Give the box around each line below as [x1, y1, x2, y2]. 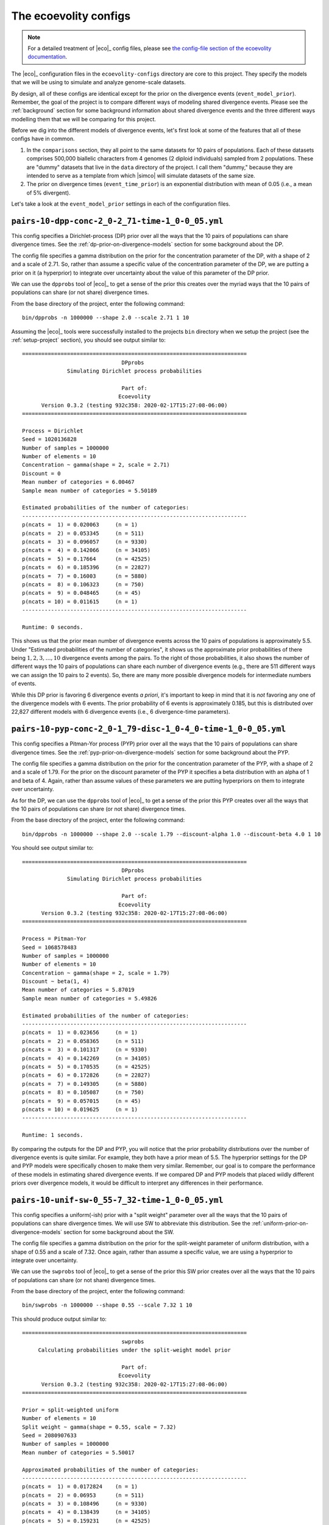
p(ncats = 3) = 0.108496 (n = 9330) [22, 1501, 147, 1507]
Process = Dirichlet [22, 427, 83, 434]
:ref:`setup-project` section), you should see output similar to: [11, 336, 166, 343]
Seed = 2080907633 [22, 1432, 77, 1439]
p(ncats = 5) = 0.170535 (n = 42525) [22, 1063, 151, 1070]
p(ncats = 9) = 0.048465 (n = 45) [22, 589, 141, 597]
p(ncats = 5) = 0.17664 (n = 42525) [22, 555, 151, 562]
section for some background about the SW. [63, 1228, 174, 1235]
